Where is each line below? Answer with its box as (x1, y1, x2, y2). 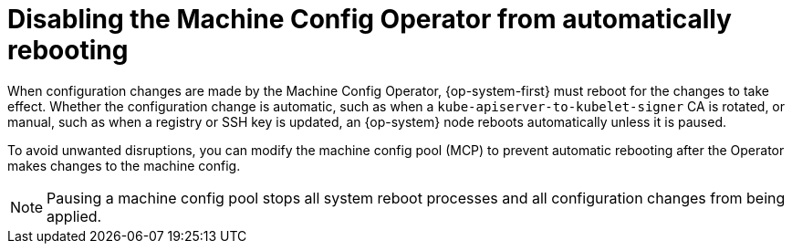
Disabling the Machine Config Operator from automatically (7, 4, 732, 35)
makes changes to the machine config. (7, 157, 241, 173)
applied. (47, 206, 102, 225)
